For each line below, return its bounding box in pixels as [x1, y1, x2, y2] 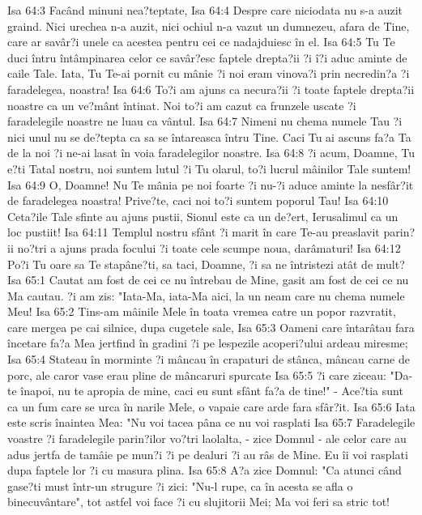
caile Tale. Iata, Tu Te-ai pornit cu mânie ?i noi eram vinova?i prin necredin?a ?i [7, 65, 410, 82]
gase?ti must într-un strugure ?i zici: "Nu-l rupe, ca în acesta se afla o [7, 477, 353, 494]
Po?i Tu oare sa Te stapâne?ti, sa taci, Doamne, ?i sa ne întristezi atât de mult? [7, 255, 405, 272]
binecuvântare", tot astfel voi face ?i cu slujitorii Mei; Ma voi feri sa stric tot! [7, 493, 390, 510]
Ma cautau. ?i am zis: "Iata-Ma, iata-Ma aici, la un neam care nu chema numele [7, 287, 405, 304]
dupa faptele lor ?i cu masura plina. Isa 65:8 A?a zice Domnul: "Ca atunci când [7, 462, 402, 479]
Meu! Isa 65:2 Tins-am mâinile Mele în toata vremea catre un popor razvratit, [7, 303, 396, 320]
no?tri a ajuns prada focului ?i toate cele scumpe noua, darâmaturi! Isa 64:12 [17, 239, 401, 256]
